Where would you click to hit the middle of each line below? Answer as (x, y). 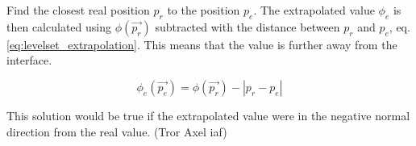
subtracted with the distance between (248, 26)
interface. (29, 60)
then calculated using (59, 26)
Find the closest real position (78, 10)
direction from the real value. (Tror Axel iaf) (117, 131)
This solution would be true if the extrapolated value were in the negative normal (208, 115)
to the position (204, 10)
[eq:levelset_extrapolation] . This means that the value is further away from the (202, 44)
